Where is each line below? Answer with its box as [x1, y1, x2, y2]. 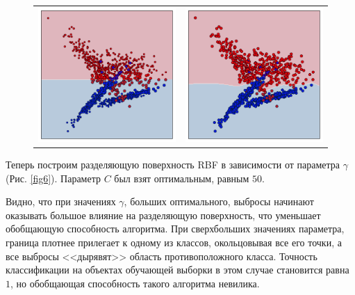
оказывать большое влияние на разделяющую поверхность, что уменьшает [6, 207, 321, 222]
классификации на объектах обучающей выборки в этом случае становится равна [6, 262, 349, 277]
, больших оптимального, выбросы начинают [124, 194, 314, 209]
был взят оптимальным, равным [114, 170, 249, 185]
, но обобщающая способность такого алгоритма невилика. [10, 276, 260, 290]
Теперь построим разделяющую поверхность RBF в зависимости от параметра [6, 157, 340, 171]
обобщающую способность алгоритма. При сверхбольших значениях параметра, [6, 221, 345, 236]
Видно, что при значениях [6, 194, 116, 209]
